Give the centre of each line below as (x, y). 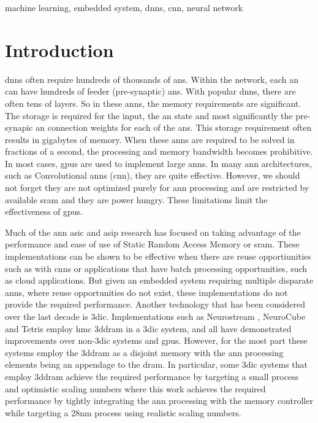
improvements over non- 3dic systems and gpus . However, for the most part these (156, 340)
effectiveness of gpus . (44, 211)
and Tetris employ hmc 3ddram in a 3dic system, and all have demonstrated (148, 328)
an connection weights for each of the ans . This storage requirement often (174, 127)
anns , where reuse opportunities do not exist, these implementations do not (146, 292)
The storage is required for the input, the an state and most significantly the (149, 115)
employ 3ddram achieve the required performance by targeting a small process (152, 376)
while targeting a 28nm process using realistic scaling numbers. (123, 412)
